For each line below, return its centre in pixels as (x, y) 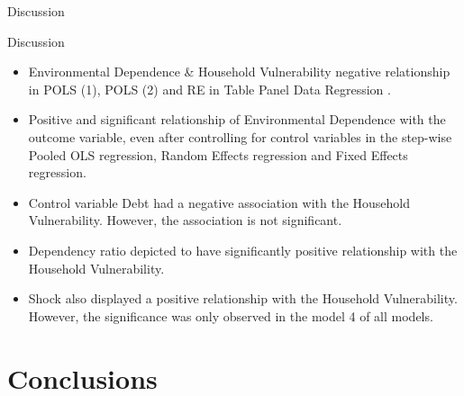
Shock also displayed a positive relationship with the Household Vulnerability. (243, 298)
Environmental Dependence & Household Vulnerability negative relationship (239, 72)
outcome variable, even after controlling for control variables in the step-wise (240, 136)
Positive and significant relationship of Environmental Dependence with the (237, 119)
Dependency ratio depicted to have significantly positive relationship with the (243, 250)
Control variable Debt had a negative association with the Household (219, 202)
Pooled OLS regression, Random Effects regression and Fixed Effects (218, 154)
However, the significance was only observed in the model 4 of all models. (231, 315)
